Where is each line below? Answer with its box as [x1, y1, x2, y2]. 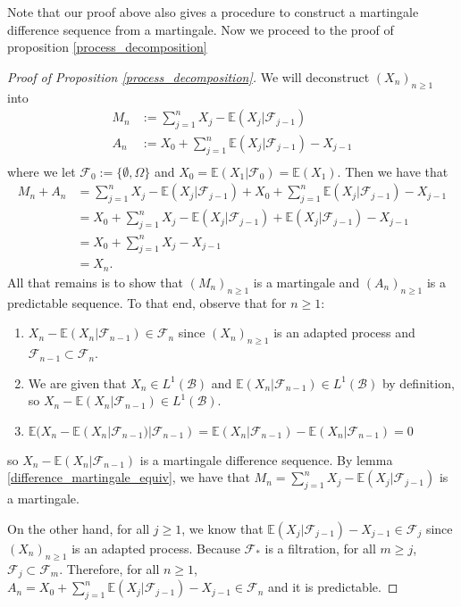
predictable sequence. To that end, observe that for [7, 293, 287, 312]
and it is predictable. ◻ [267, 578, 398, 596]
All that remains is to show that [7, 272, 184, 291]
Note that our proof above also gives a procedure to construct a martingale [7, 3, 419, 21]
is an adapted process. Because [71, 538, 240, 557]
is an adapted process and [273, 323, 415, 342]
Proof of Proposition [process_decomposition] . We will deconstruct [7, 67, 370, 86]
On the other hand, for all [7, 519, 150, 537]
